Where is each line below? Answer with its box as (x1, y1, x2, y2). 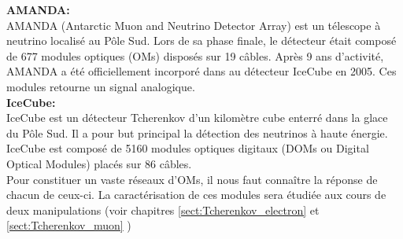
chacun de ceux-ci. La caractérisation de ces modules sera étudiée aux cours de (6, 186, 386, 203)
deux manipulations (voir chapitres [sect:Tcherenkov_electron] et (6, 201, 320, 218)
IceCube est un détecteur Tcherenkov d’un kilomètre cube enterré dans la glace (6, 109, 388, 126)
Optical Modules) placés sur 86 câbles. (6, 155, 192, 171)
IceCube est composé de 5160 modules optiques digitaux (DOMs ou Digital (6, 140, 369, 156)
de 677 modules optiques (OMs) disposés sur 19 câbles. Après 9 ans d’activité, (6, 47, 384, 64)
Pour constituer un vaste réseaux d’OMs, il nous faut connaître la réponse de (6, 171, 378, 187)
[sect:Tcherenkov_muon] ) (6, 217, 131, 233)
